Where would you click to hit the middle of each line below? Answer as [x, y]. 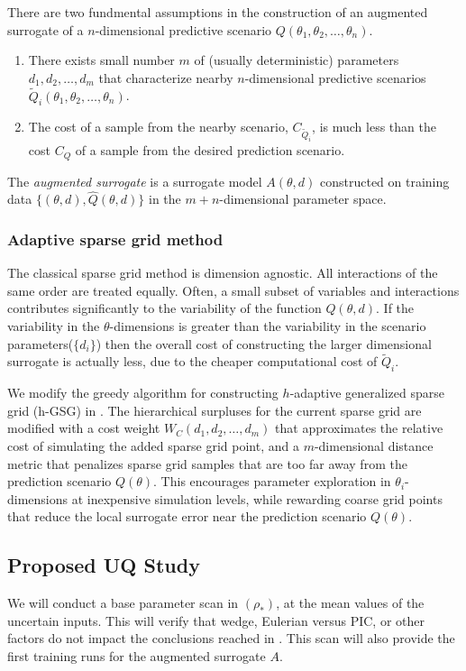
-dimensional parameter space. [303, 199]
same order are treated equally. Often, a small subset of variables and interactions [233, 290]
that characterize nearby [166, 77]
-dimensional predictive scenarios [335, 77]
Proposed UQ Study [104, 565]
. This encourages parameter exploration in [272, 481]
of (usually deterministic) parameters [297, 60]
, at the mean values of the [350, 603]
